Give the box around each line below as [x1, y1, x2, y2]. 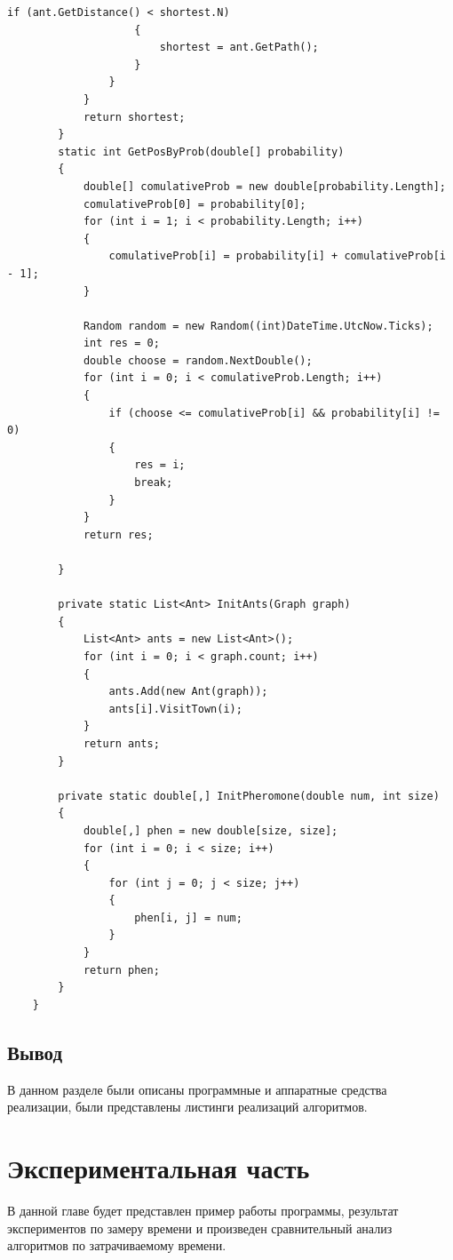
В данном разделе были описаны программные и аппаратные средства [7, 1080, 387, 1098]
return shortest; [83, 110, 186, 124]
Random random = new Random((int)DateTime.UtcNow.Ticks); [83, 319, 433, 332]
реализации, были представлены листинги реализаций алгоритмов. [7, 1097, 368, 1116]
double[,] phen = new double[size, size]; [83, 824, 338, 837]
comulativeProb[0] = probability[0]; [83, 197, 306, 211]
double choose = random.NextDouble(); [83, 354, 313, 367]
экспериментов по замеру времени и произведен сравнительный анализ [7, 1218, 393, 1237]
